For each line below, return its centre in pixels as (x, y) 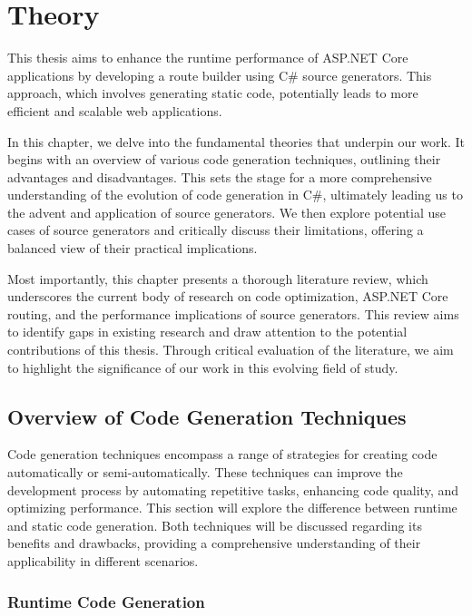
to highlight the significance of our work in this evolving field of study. (203, 367)
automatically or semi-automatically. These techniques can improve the (205, 472)
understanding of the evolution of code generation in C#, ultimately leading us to (235, 195)
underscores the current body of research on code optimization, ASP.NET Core (228, 296)
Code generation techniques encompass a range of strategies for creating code (222, 454)
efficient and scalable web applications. (115, 110)
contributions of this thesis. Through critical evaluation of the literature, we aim (231, 350)
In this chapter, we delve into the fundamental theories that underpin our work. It (236, 141)
